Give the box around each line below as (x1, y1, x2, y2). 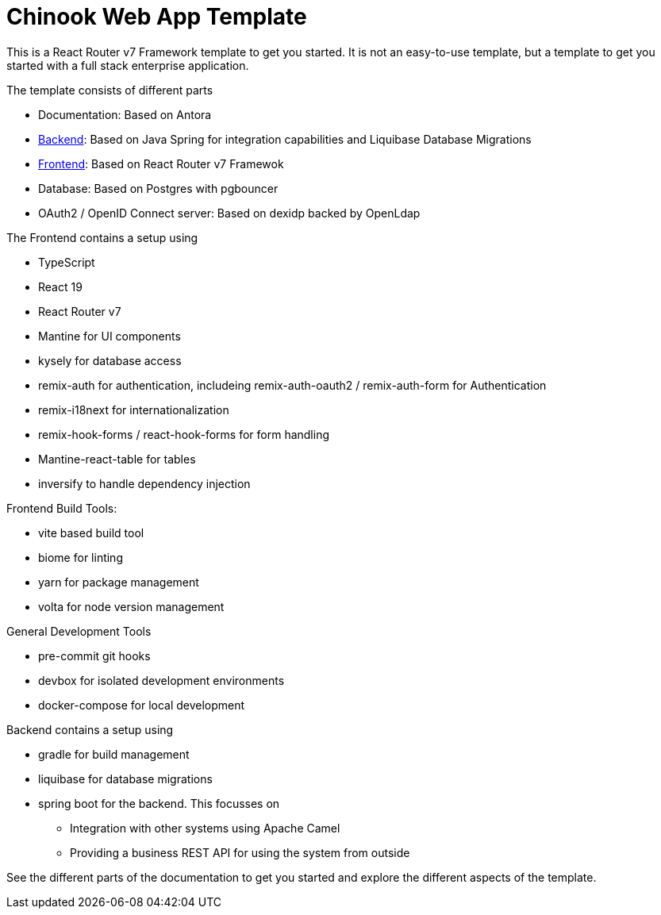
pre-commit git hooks (38, 648, 151, 663)
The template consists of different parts (6, 83, 213, 97)
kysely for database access (38, 353, 182, 367)
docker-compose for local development (38, 698, 245, 712)
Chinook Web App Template (6, 3, 307, 30)
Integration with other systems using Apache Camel (70, 821, 340, 835)
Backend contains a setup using (6, 722, 174, 736)
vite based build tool (38, 525, 144, 540)
